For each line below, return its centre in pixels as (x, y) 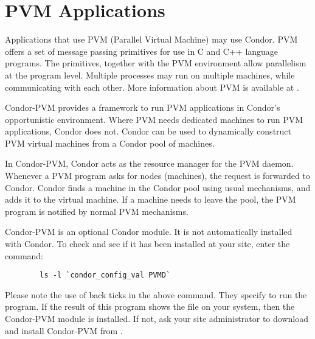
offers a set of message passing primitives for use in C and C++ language (142, 51)
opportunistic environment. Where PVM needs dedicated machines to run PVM (154, 119)
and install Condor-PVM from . (64, 330)
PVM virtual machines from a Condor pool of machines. (110, 143)
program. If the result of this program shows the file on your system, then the (150, 306)
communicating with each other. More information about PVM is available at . (152, 87)
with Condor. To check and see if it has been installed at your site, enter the (147, 244)
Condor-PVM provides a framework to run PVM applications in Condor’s (143, 107)
